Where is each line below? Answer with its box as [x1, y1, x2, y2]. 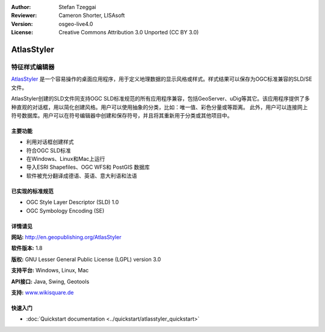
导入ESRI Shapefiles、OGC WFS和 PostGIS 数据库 [26, 163, 150, 171]
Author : [11, 4, 31, 10]
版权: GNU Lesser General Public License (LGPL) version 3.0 [11, 255, 161, 263]
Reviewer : [11, 12, 37, 19]
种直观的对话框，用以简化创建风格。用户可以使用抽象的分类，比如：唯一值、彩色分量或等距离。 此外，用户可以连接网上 [11, 103, 308, 111]
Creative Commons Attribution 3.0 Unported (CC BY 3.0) [58, 29, 199, 36]
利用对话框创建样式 [26, 139, 74, 146]
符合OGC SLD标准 [26, 146, 72, 154]
